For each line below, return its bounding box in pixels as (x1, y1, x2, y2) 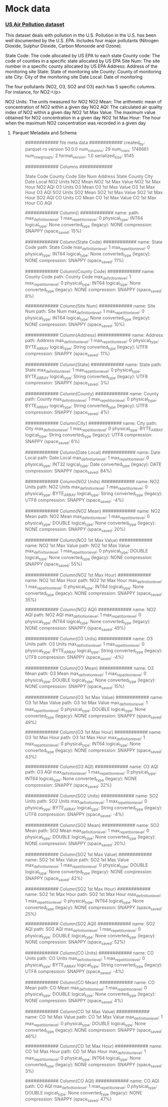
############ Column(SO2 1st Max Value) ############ (25, 852, 152, 858)
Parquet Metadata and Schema (12, 130, 77, 136)
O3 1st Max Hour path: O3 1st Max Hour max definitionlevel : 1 (25, 734, 145, 742)
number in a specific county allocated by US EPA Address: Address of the (5, 63, 158, 69)
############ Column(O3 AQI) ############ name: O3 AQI (25, 763, 158, 769)
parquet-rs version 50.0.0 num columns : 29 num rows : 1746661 (25, 146, 149, 154)
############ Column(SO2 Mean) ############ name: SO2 (25, 822, 159, 828)
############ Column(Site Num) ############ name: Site (25, 303, 155, 309)
